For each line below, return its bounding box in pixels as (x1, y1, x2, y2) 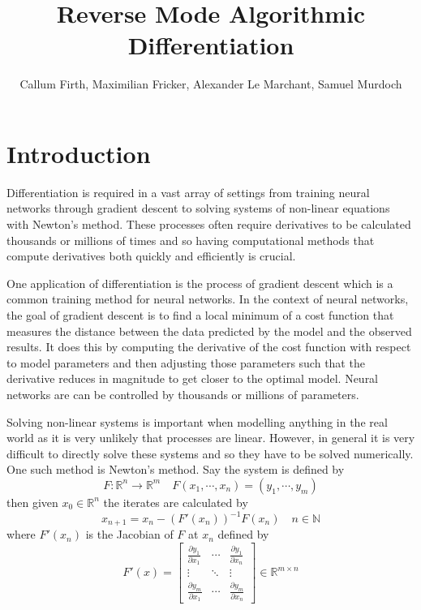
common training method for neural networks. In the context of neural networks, (6, 290, 409, 307)
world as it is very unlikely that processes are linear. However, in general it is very (6, 429, 415, 446)
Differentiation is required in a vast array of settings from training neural (6, 183, 370, 200)
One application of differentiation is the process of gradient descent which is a (6, 274, 393, 291)
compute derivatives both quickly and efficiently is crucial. (6, 247, 296, 264)
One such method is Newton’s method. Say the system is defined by (6, 461, 345, 478)
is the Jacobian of (85, 526, 174, 543)
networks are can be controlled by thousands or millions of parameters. (6, 385, 359, 402)
